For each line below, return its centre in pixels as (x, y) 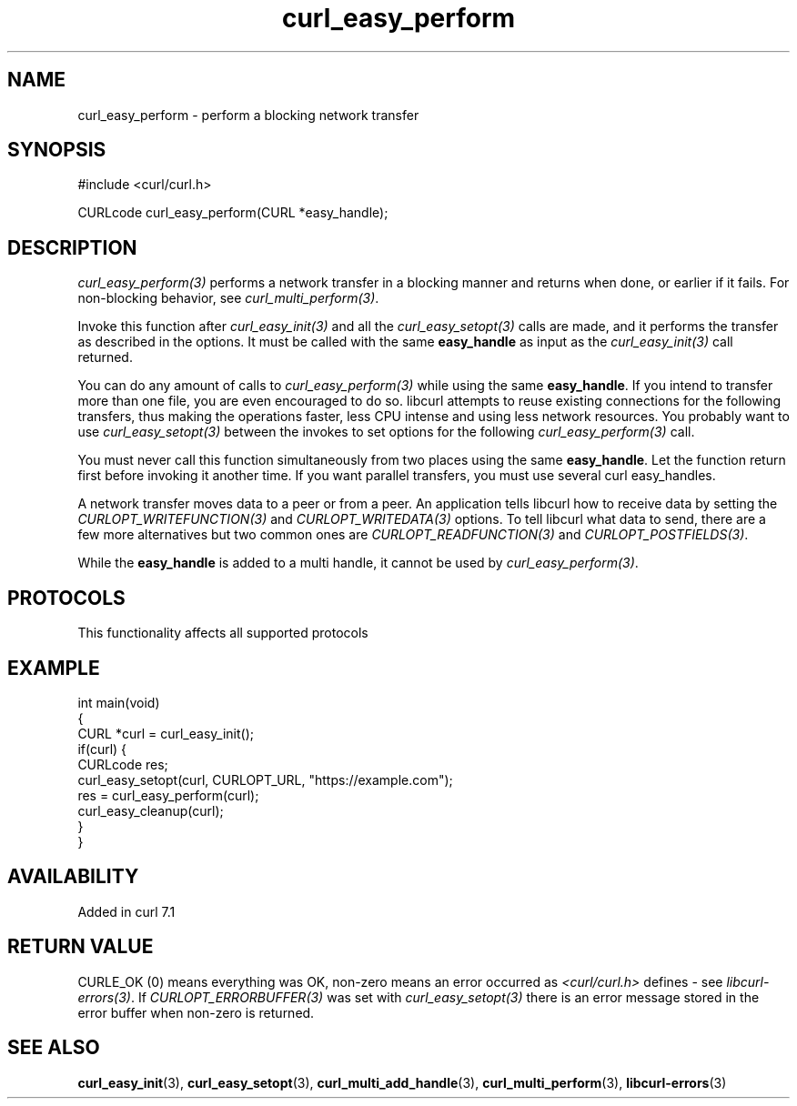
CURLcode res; (123, 764)
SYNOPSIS (57, 150)
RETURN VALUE (81, 947)
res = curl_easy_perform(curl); (168, 795)
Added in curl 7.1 (126, 911)
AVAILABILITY (73, 877)
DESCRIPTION (72, 247)
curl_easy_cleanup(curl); (151, 810)
